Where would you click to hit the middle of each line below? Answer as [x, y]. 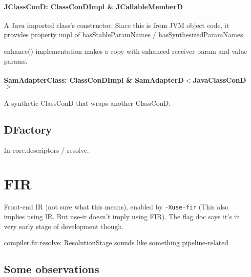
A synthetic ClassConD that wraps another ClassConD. [87, 103]
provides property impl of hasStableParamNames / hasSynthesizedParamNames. [125, 35]
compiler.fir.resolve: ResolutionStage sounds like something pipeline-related [116, 242]
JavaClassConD [220, 80]
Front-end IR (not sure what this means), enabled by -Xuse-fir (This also [116, 207]
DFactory [28, 129]
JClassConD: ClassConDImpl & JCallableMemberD [94, 6]
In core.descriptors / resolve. [47, 150]
